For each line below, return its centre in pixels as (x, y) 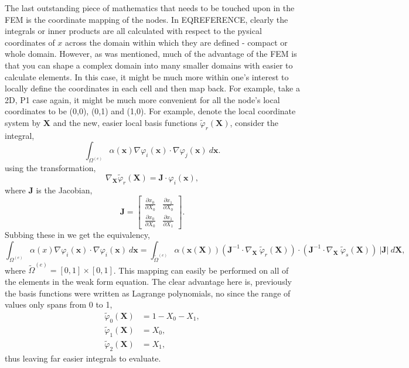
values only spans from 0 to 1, (59, 304)
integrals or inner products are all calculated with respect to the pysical (133, 31)
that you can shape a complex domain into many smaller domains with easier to (149, 65)
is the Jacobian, (64, 190)
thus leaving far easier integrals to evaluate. (83, 358)
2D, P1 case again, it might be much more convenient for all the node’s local (142, 99)
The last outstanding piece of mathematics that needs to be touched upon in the (150, 8)
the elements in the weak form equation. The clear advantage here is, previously (148, 281)
